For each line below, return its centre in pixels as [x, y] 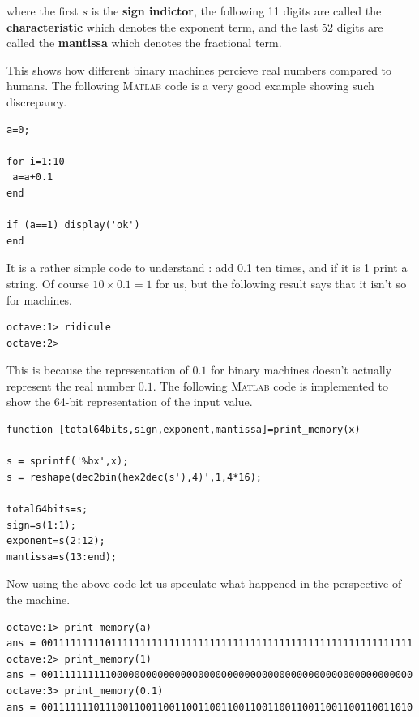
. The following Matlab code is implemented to [270, 385]
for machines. [40, 299]
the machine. [38, 599]
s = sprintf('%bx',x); [68, 462]
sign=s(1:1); [41, 525]
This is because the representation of [98, 370]
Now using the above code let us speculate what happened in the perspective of [204, 583]
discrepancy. [37, 101]
